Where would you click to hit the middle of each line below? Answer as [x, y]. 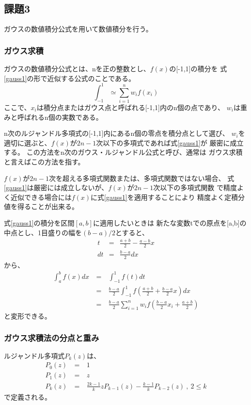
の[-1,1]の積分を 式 [198, 69]
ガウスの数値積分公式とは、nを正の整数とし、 [77, 69]
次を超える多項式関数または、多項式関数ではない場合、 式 [141, 178]
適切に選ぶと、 [28, 142]
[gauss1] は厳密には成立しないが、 [56, 187]
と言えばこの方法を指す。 [44, 162]
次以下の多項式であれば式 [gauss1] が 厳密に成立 [170, 142]
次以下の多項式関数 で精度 [195, 187]
